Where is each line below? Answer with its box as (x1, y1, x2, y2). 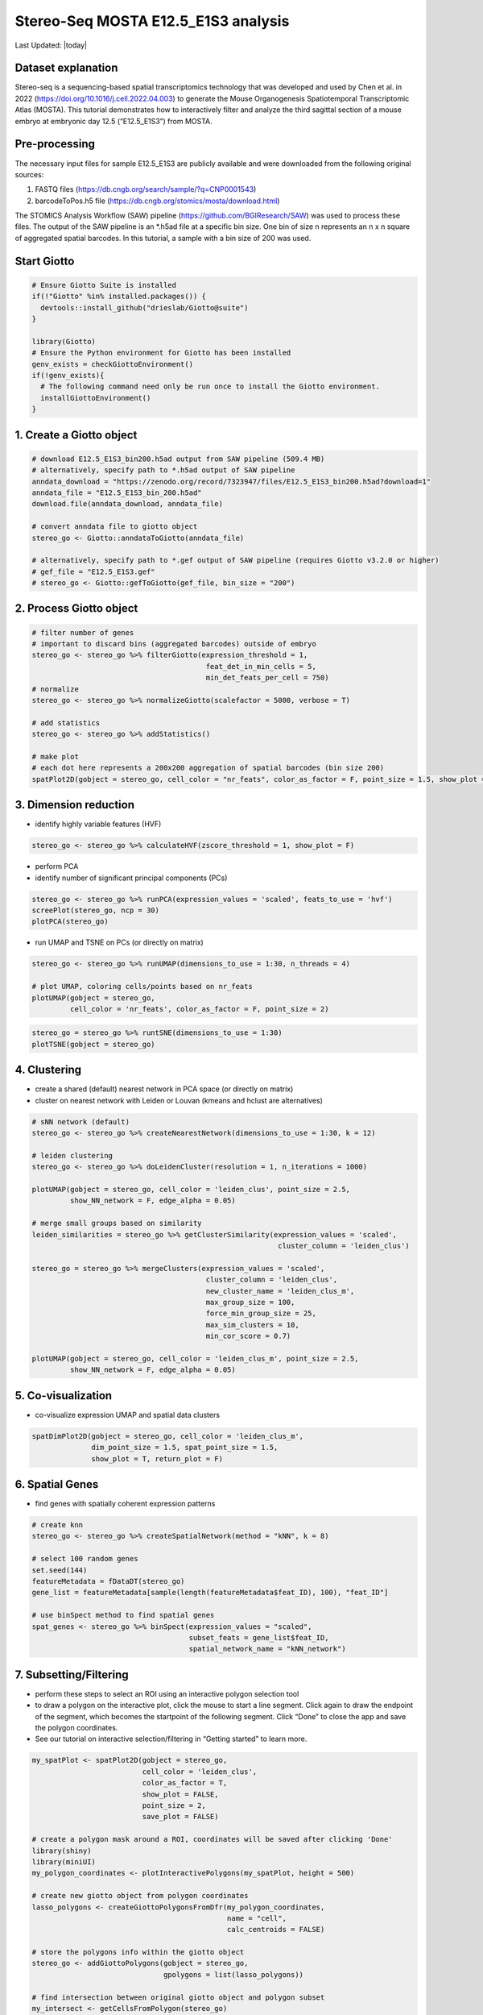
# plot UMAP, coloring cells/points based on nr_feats (31, 982, 253, 991)
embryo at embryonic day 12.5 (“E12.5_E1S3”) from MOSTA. (14, 116, 213, 126)
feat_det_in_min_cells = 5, (205, 662, 317, 671)
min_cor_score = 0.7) (205, 1332, 291, 1341)
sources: (14, 169, 44, 179)
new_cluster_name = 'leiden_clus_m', (205, 1286, 355, 1295)
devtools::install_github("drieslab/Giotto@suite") (40, 303, 249, 312)
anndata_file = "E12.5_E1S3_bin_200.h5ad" (31, 488, 202, 497)
